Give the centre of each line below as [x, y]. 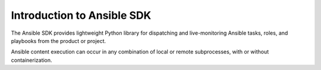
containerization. [32, 60]
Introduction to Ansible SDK [81, 15]
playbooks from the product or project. [59, 41]
